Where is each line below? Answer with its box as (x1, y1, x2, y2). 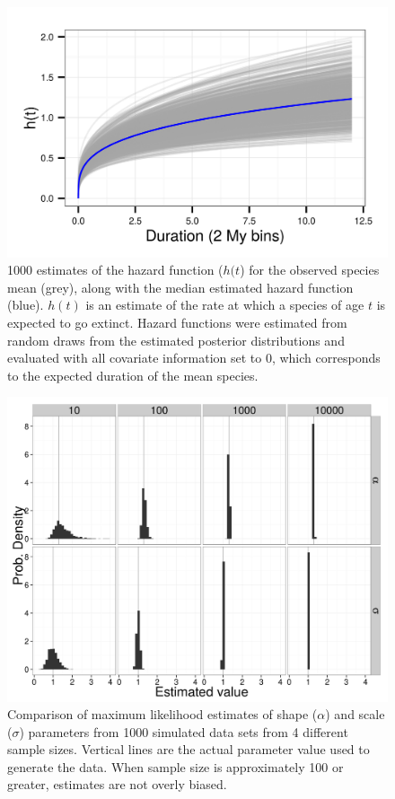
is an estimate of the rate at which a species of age (85, 295, 364, 314)
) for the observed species (240, 260, 380, 279)
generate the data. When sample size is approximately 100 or (7, 757, 344, 776)
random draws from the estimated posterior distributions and (7, 330, 345, 349)
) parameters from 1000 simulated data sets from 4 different (19, 722, 348, 741)
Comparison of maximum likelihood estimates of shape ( (7, 705, 318, 724)
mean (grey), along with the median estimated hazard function (7, 277, 354, 296)
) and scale (325, 705, 385, 724)
